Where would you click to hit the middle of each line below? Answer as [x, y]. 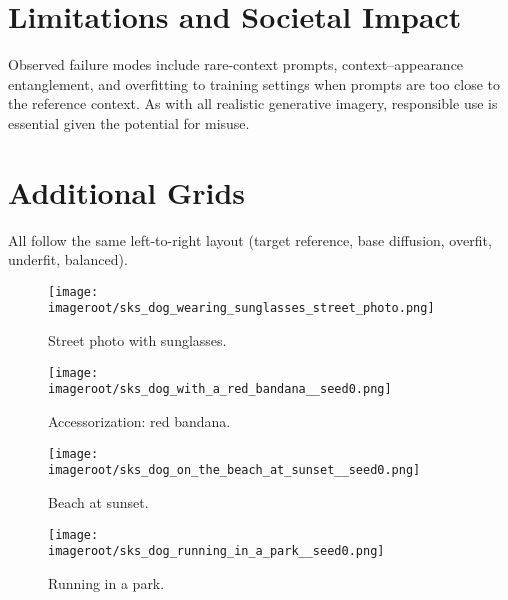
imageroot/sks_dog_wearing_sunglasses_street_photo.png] [241, 308]
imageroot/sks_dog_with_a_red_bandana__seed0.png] [220, 389]
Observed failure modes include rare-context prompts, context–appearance [236, 64]
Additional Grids [127, 191]
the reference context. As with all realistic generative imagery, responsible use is [253, 103]
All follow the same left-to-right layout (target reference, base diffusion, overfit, [250, 239]
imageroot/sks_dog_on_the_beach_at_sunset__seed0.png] [234, 470]
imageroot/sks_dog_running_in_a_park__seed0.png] [216, 551]
